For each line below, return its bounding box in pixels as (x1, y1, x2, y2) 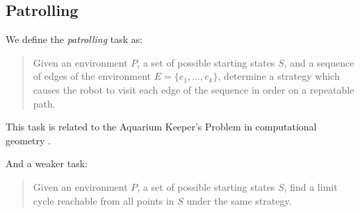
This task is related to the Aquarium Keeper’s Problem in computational (6, 119, 317, 134)
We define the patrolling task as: (6, 32, 143, 46)
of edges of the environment (33, 69, 152, 83)
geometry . (6, 133, 51, 147)
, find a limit (284, 179, 338, 194)
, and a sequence (284, 55, 354, 69)
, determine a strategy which (218, 69, 340, 83)
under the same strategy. (186, 193, 292, 207)
